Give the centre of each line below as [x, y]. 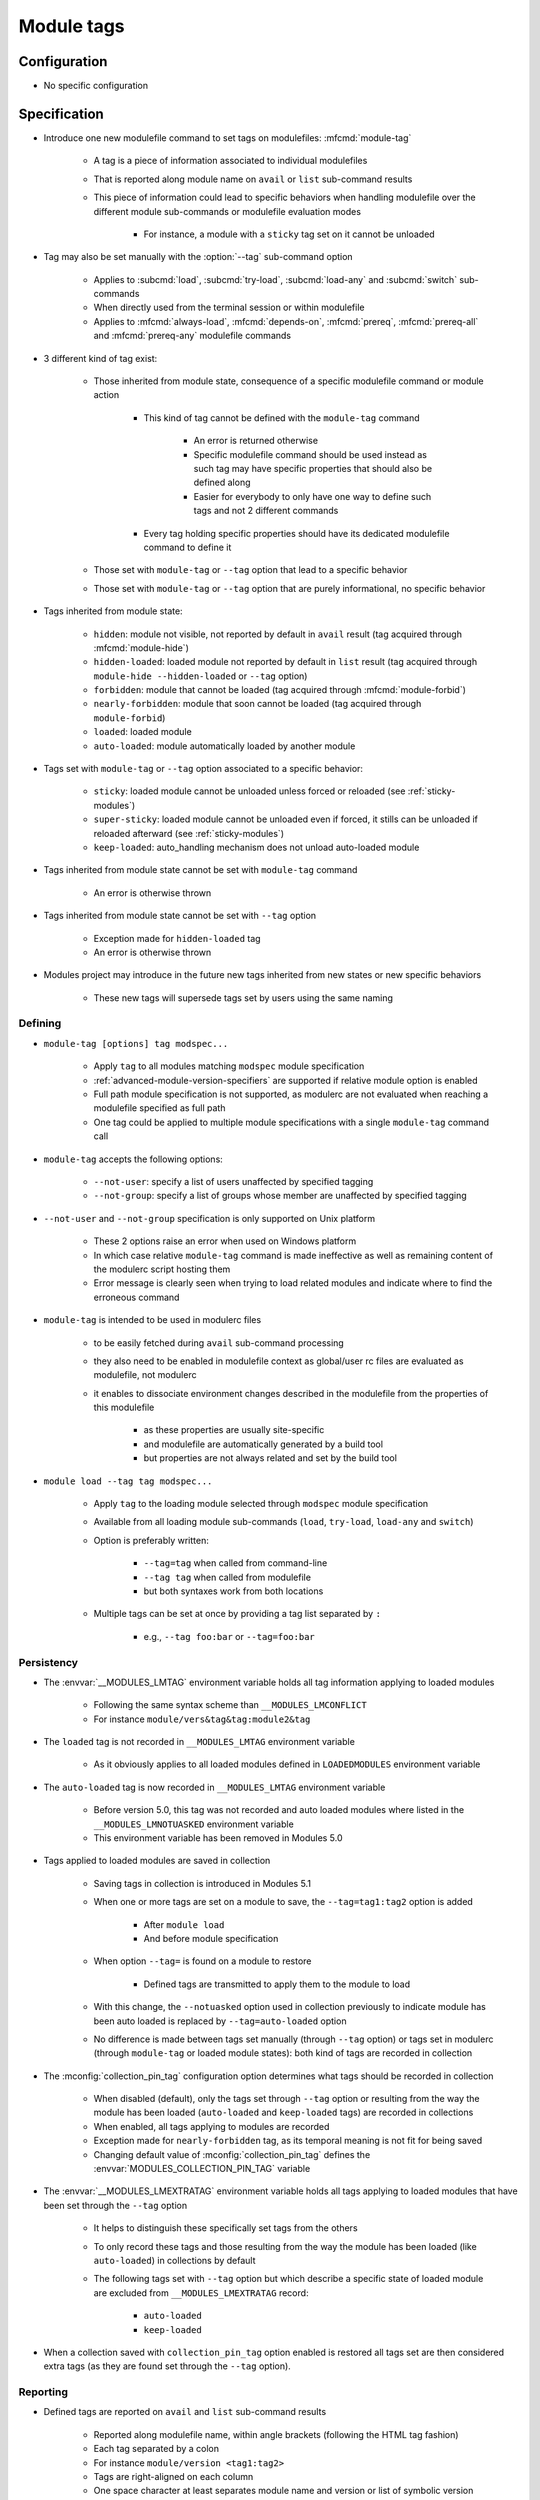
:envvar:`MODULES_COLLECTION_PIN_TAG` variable [202, 2169]
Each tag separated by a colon [156, 2449]
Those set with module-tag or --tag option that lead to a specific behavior [250, 570]
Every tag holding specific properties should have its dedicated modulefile [296, 533]
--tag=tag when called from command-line [235, 1563]
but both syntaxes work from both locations [233, 1591]
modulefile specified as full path [159, 1108]
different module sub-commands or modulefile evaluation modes [227, 211]
